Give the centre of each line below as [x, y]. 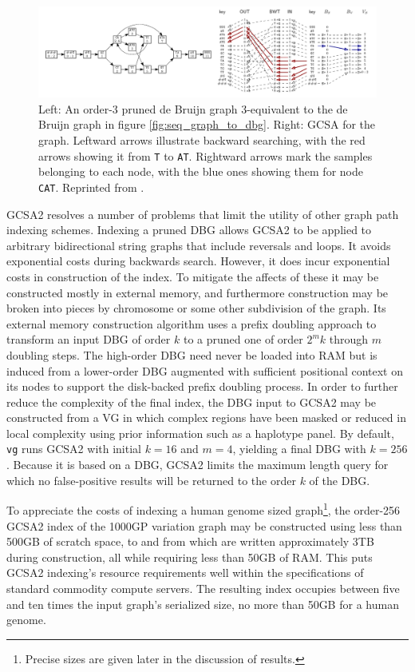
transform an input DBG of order [89, 339]
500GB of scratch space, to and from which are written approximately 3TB [190, 541]
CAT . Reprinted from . [91, 187]
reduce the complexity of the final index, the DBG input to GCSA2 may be [192, 402]
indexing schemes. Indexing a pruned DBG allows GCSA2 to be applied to [189, 230]
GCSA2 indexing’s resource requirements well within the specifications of [185, 573]
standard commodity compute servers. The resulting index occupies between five [203, 588]
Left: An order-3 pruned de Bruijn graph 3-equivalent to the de [193, 108]
